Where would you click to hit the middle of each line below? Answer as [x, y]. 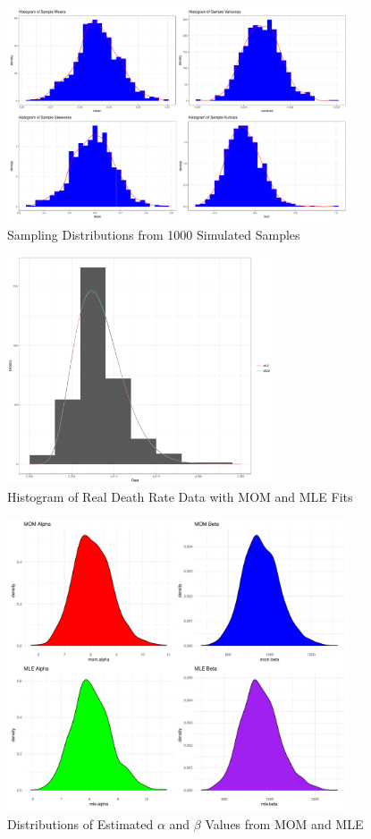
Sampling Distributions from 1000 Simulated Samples [154, 234]
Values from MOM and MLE [284, 823]
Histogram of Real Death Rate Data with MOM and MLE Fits [180, 496]
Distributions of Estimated [80, 823]
